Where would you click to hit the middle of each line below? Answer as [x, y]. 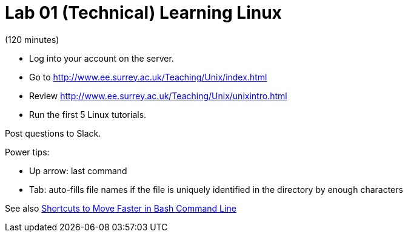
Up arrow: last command [78, 170]
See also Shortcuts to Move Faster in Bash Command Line [121, 208]
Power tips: [27, 152]
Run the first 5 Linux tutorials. [88, 114]
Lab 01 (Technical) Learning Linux [143, 13]
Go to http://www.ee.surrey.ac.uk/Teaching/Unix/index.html [148, 77]
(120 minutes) [32, 39]
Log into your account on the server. [102, 58]
